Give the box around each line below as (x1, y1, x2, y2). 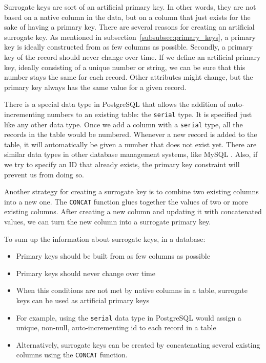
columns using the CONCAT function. (16, 349, 128, 360)
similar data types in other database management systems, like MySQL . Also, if (4, 149, 258, 160)
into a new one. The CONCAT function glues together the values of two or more (4, 196, 248, 207)
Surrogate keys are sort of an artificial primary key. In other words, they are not (4, 2, 256, 12)
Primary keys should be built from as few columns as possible (16, 251, 210, 261)
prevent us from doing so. (4, 169, 84, 179)
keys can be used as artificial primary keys (16, 295, 150, 306)
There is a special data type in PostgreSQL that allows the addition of (4, 99, 226, 109)
